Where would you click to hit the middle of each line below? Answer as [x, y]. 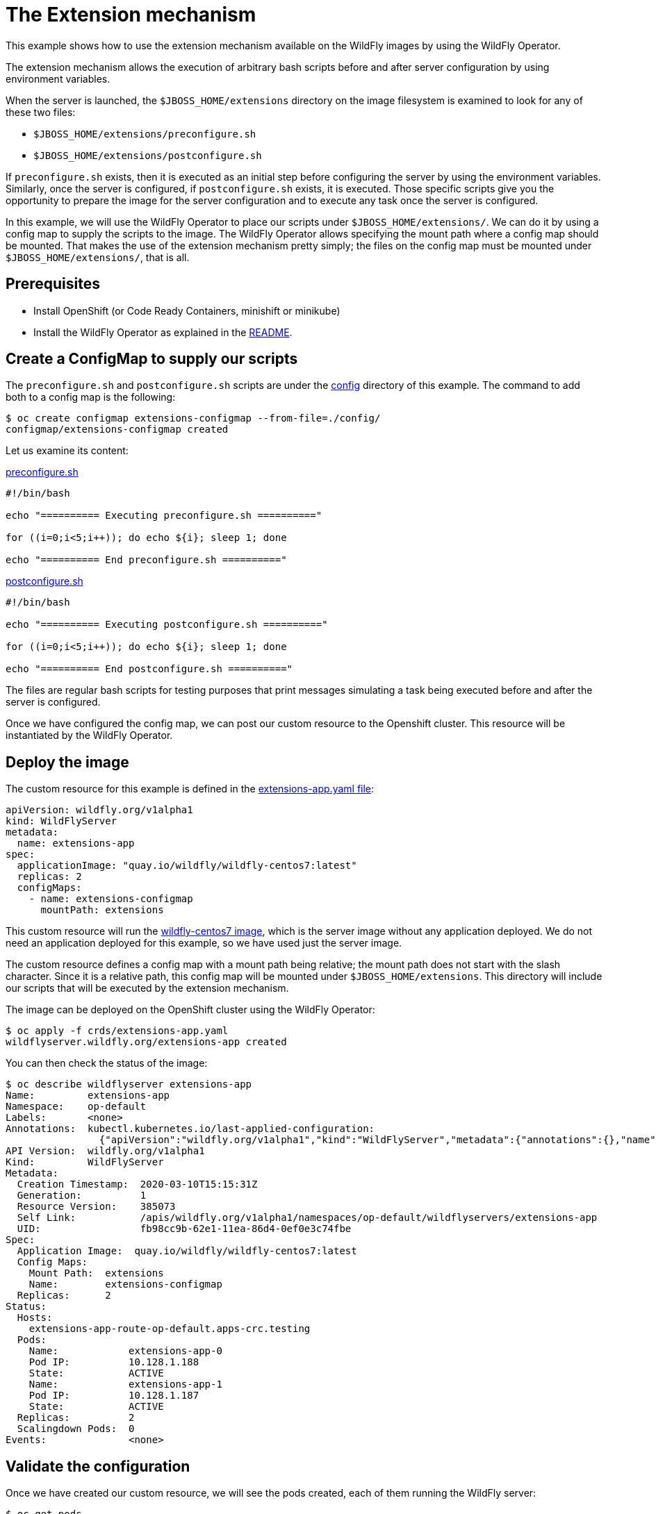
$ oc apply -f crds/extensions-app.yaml [117, 1031]
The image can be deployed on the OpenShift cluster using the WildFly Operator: [190, 1010]
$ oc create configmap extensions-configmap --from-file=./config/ [193, 418]
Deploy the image [67, 762]
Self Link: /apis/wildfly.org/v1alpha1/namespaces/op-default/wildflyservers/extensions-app [307, 1218]
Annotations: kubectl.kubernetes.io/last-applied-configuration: [190, 1129]
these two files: [41, 112]
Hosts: [35, 1318]
